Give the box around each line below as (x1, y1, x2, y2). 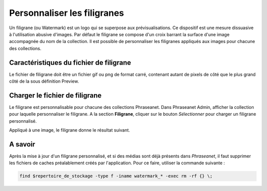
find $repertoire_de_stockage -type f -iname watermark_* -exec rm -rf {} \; (19, 173, 213, 179)
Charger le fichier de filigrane (9, 91, 102, 99)
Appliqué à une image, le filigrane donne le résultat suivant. (9, 127, 131, 133)
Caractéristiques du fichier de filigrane (9, 58, 131, 67)
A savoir (9, 140, 36, 148)
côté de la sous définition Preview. (9, 78, 79, 84)
